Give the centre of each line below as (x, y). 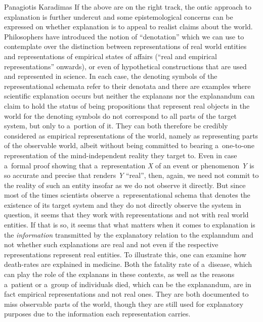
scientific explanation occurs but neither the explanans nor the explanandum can (129, 96)
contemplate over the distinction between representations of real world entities (125, 46)
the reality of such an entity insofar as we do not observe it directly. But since (125, 185)
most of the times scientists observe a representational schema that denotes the (127, 195)
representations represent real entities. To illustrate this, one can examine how (125, 254)
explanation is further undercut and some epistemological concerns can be (119, 16)
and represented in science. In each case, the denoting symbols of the (111, 76)
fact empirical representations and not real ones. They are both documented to (126, 294)
